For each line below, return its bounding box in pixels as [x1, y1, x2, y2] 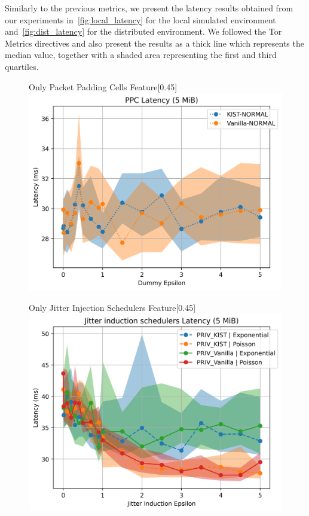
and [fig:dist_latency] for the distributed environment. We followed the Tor [5, 25, 282, 38]
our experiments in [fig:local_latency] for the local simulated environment [5, 13, 276, 26]
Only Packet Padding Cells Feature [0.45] [29, 80, 178, 93]
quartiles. [5, 60, 39, 72]
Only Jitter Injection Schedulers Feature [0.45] [29, 301, 196, 313]
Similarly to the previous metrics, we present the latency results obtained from [5, 2, 293, 14]
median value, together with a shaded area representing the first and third [5, 48, 277, 61]
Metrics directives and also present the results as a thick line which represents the [5, 36, 304, 49]
